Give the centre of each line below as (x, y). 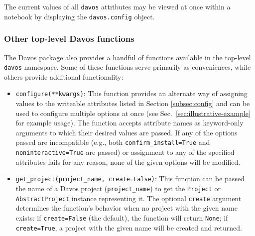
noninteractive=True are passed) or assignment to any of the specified (125, 152)
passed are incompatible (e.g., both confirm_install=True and (113, 142)
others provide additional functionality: (64, 76)
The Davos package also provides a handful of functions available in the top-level (127, 57)
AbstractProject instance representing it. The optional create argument (128, 198)
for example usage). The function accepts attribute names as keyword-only (129, 123)
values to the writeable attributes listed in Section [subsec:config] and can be (133, 103)
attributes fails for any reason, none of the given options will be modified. (128, 162)
